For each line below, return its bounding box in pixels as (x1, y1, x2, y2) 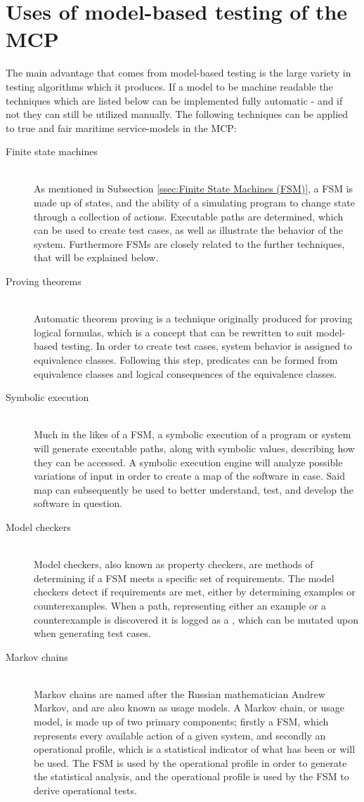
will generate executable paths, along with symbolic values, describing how (34, 440, 355, 455)
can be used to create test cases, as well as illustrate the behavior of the (34, 223, 344, 237)
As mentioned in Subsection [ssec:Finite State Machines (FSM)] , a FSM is (34, 181, 353, 196)
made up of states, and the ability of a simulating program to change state (34, 195, 355, 210)
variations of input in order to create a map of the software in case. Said (34, 468, 345, 483)
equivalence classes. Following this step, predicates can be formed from (34, 353, 338, 367)
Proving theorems (6, 274, 82, 289)
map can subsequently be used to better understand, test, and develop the (34, 482, 354, 497)
